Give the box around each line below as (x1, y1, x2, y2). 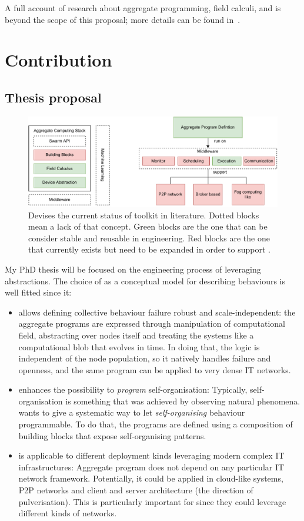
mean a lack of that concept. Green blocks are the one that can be (28, 220, 268, 233)
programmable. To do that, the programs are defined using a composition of (18, 418, 293, 430)
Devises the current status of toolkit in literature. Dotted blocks (28, 208, 259, 221)
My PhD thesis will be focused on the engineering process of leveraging (5, 263, 261, 275)
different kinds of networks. (18, 507, 117, 519)
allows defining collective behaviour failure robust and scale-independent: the (18, 306, 296, 318)
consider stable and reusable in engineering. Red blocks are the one (28, 231, 270, 244)
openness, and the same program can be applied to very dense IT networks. (18, 363, 291, 376)
